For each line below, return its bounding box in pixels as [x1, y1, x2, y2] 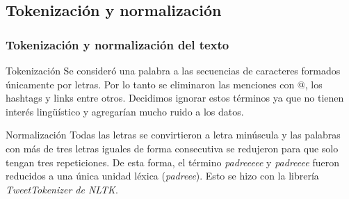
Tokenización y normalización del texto [6, 35, 229, 53]
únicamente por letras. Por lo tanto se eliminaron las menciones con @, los [6, 77, 323, 91]
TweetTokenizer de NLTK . [6, 182, 118, 196]
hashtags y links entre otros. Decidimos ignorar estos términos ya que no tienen [6, 90, 344, 105]
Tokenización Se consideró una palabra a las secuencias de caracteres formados [6, 63, 341, 77]
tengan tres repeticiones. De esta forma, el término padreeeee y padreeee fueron [6, 154, 339, 169]
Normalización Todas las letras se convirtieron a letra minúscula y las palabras [6, 127, 341, 142]
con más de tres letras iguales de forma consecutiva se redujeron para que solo [6, 141, 339, 155]
